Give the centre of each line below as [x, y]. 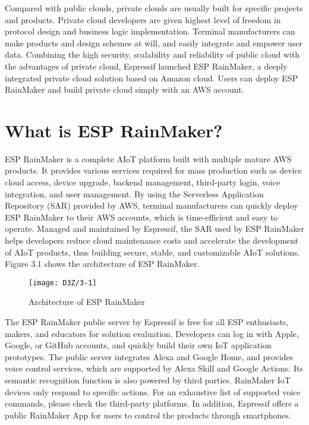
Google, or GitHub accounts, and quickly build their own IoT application [138, 345]
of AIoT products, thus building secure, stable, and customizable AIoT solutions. [152, 252]
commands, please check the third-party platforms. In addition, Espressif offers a [152, 403]
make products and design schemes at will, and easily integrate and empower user [154, 42]
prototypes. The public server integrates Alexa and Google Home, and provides [149, 356]
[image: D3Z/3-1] [63, 283]
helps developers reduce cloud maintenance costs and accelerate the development [152, 240]
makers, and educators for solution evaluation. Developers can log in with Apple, [152, 333]
